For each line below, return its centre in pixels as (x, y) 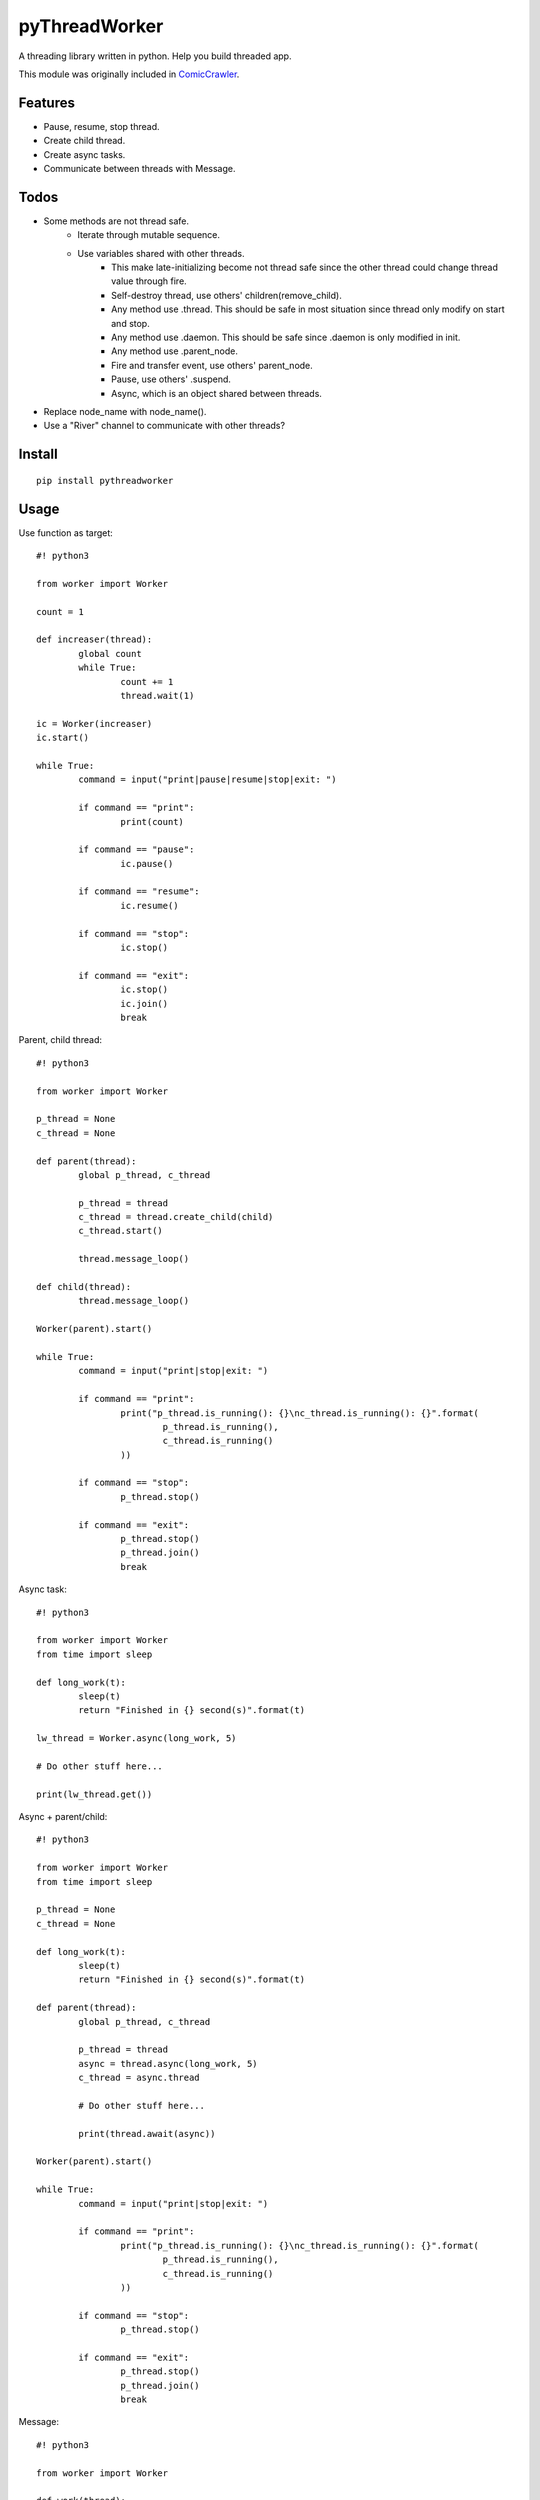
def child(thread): (84, 1287)
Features (46, 102)
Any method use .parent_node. (175, 351)
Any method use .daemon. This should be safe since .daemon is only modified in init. (286, 337)
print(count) (152, 821)
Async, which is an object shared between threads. (216, 393)
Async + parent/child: (63, 1817)
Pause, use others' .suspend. (171, 379)
